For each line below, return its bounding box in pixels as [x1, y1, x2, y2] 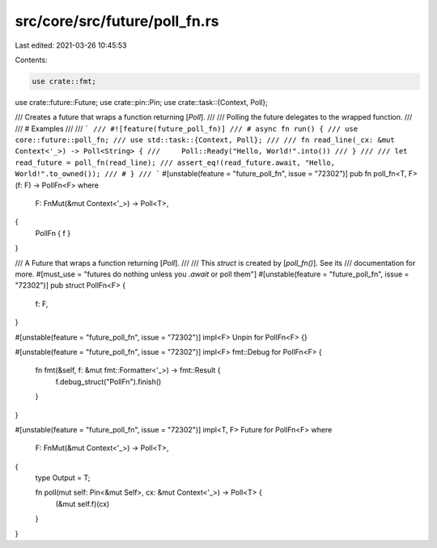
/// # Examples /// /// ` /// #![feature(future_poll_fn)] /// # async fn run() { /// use [15, 124, 359, 133]
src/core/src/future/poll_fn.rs [15, 12, 219, 30]
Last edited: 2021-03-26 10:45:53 [15, 40, 127, 50]
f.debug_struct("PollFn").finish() [55, 377, 162, 386]
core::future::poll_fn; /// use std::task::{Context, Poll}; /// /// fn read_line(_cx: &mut [15, 136, 396, 145]
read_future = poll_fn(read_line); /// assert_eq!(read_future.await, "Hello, [15, 158, 336, 167]
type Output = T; [35, 473, 91, 483]
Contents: [15, 55, 48, 65]
